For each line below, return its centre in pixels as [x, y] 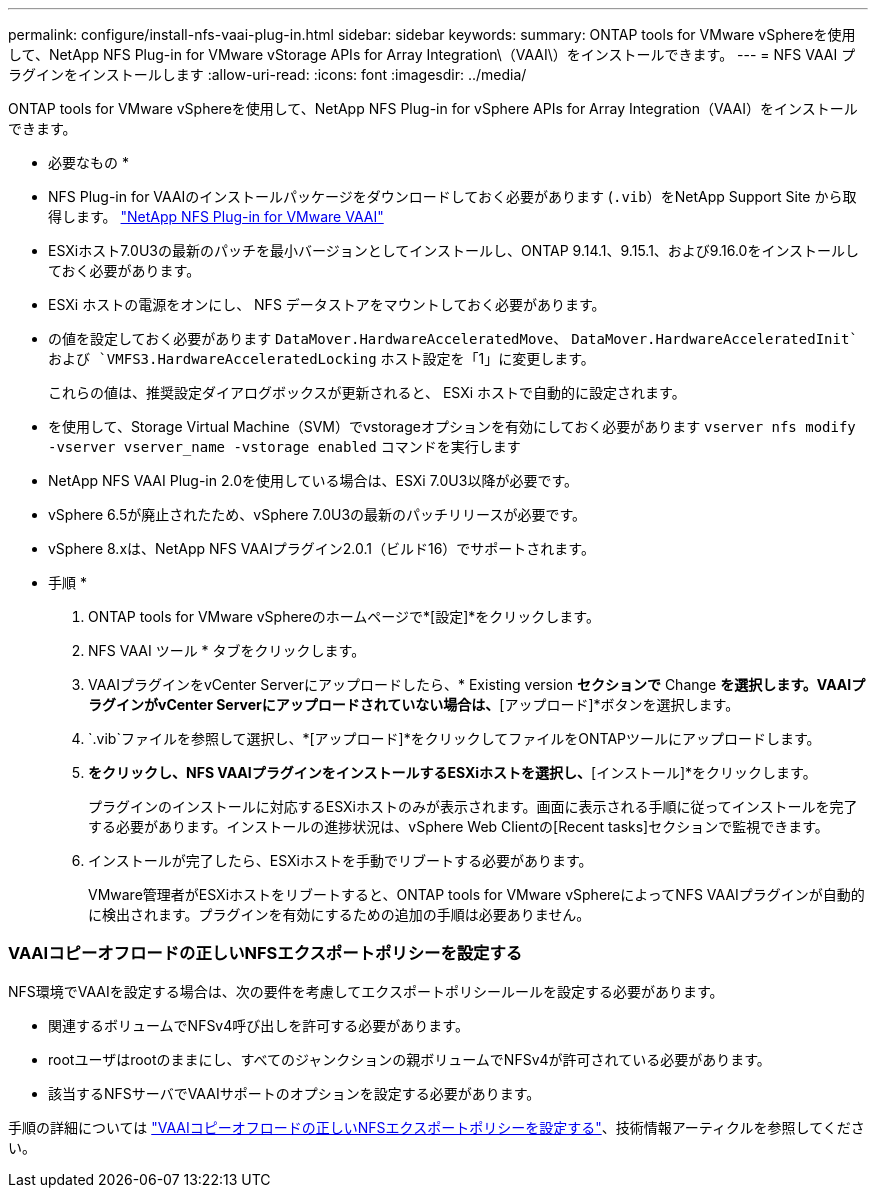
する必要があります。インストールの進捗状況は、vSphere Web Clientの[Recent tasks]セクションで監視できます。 [458, 826]
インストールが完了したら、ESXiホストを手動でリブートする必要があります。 [340, 860]
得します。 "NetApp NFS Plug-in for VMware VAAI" [216, 216]
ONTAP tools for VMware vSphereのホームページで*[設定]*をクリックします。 [344, 616]
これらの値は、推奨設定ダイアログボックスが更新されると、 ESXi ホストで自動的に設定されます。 [367, 392]
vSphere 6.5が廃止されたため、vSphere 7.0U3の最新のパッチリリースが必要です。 [317, 514]
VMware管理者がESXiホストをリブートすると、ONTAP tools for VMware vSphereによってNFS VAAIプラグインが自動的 [476, 894]
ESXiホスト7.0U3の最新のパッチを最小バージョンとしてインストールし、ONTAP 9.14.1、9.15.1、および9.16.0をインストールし [454, 250]
